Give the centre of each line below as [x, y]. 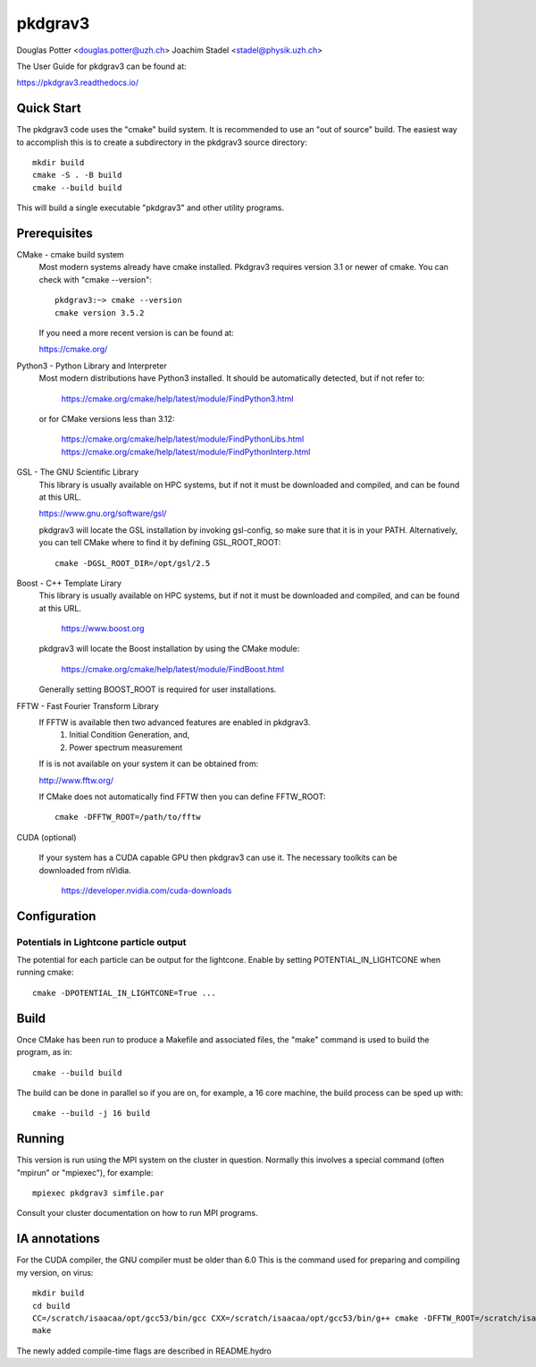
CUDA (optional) [46, 837]
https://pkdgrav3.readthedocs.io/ [77, 83]
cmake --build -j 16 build [92, 1114]
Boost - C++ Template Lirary [69, 583]
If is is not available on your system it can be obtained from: [149, 764]
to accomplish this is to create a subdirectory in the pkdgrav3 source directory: [162, 142]
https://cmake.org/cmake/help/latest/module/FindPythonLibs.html [183, 439]
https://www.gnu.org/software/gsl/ [103, 513]
